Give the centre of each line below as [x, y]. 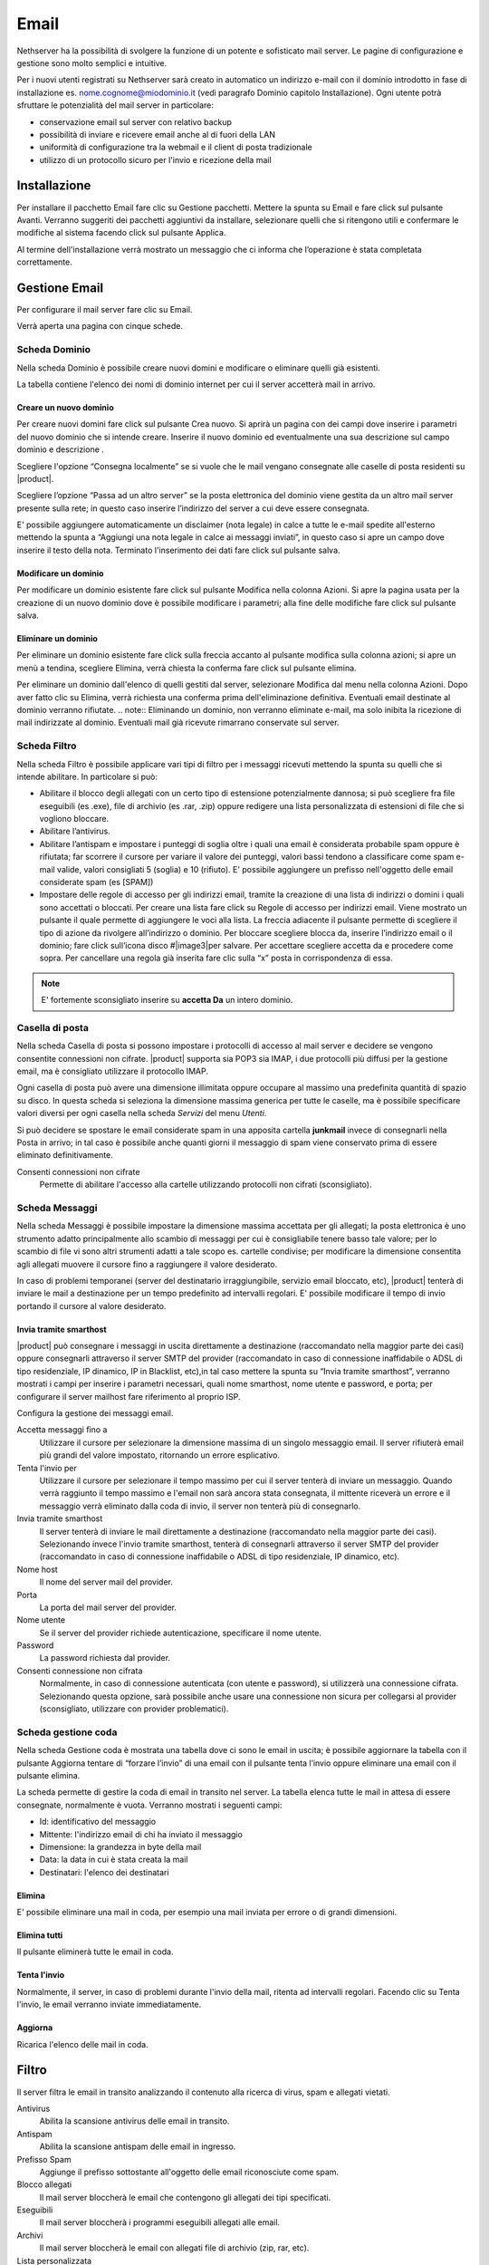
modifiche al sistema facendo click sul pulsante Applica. [121, 233]
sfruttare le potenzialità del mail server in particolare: [115, 105]
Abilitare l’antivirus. [75, 831]
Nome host [37, 1569]
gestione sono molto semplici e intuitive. [92, 63]
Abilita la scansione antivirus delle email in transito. [134, 2121]
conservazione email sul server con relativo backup [136, 121]
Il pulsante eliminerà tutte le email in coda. [95, 1952]
